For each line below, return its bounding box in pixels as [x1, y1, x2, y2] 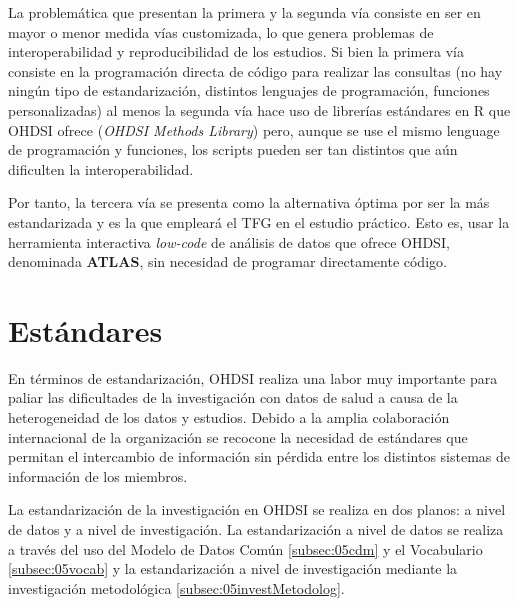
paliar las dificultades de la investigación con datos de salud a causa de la [8, 387, 458, 408]
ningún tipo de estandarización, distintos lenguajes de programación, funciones [8, 80, 490, 101]
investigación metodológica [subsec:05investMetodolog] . [8, 577, 345, 598]
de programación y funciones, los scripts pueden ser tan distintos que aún [8, 139, 458, 160]
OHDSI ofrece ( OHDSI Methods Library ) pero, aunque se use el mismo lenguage [8, 119, 500, 140]
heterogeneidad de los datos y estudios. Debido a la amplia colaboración [8, 407, 450, 428]
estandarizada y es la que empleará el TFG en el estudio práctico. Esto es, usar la [8, 211, 510, 232]
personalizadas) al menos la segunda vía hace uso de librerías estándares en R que [8, 99, 511, 120]
